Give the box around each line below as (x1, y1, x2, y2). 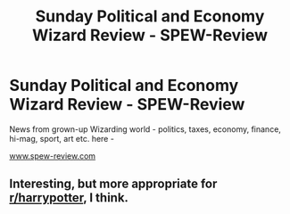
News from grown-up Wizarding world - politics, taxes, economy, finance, (9, 123, 281, 135)
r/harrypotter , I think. (9, 190, 129, 206)
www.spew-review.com (9, 150, 96, 161)
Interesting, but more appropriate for (9, 177, 218, 192)
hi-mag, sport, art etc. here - (9, 133, 114, 144)
